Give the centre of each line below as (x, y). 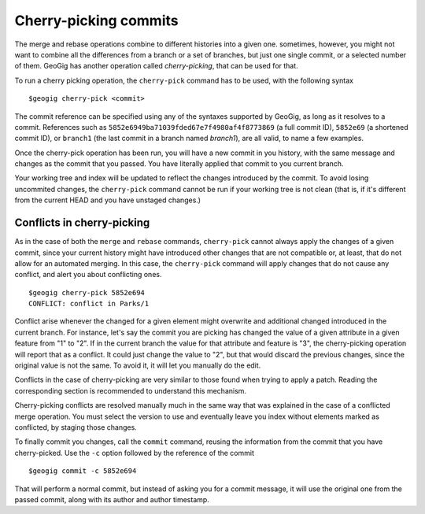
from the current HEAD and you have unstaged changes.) (107, 200)
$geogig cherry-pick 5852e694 (87, 292)
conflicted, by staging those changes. (76, 427)
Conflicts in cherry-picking (82, 223)
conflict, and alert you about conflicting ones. (88, 275)
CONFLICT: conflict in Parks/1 (89, 304)
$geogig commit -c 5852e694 (83, 471)
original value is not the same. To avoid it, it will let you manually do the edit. (138, 365)
